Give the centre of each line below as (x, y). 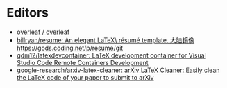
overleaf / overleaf (43, 32)
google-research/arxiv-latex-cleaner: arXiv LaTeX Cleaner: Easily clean (118, 70)
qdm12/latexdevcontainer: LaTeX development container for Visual (111, 55)
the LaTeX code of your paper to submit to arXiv (85, 77)
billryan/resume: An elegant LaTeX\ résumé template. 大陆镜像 (106, 40)
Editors (28, 13)
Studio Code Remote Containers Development (82, 62)
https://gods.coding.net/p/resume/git (70, 48)
